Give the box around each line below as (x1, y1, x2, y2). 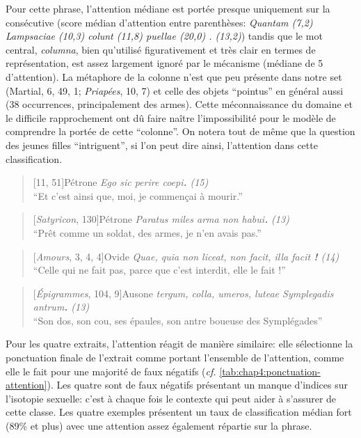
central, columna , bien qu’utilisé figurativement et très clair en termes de (6, 42, 316, 56)
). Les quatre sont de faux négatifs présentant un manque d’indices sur (47, 377, 348, 392)
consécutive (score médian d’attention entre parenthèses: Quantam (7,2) (6, 15, 313, 29)
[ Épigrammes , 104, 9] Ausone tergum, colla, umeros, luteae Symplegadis (33, 286, 334, 300)
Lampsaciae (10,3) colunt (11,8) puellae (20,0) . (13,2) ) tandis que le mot (6, 29, 323, 43)
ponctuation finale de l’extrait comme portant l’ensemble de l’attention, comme (6, 350, 344, 365)
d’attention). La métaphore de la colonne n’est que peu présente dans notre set (6, 69, 342, 84)
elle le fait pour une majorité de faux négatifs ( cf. (6, 363, 216, 378)
